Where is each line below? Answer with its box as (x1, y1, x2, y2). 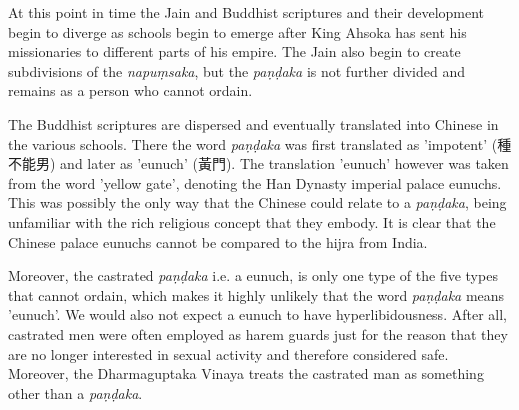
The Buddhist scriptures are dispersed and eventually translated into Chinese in (8, 113, 499, 134)
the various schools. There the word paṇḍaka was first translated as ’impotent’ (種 (8, 133, 512, 154)
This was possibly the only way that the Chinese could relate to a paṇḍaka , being (8, 192, 507, 213)
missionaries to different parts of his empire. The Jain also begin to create (8, 41, 461, 62)
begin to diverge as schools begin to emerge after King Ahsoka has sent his (8, 21, 467, 42)
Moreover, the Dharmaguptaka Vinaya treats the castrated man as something (8, 363, 484, 384)
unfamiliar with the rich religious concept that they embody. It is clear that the (8, 211, 496, 232)
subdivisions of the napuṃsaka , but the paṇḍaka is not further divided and (8, 60, 465, 81)
